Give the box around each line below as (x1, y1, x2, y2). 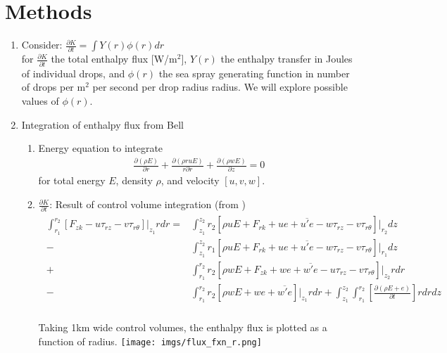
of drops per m (21, 79, 86, 94)
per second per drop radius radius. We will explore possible (92, 79, 348, 94)
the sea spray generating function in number (158, 65, 350, 80)
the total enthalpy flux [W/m (51, 51, 177, 66)
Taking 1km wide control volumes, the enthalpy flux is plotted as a (38, 320, 327, 335)
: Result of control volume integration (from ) (49, 197, 246, 212)
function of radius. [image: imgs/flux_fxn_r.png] (38, 333, 262, 348)
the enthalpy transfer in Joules (220, 51, 353, 66)
